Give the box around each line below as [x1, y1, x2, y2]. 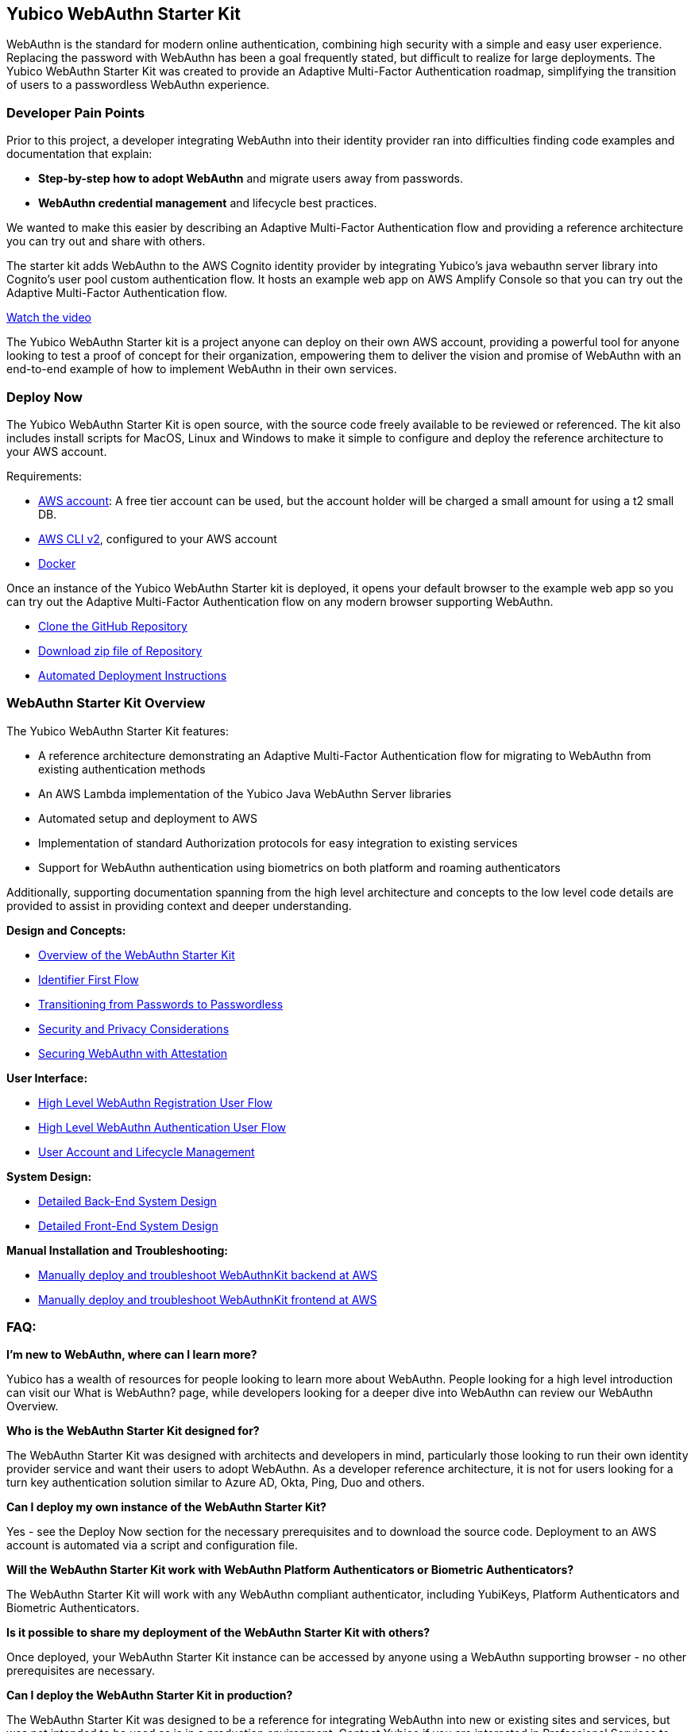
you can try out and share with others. [6, 234, 206, 249]
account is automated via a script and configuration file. [6, 1538, 298, 1553]
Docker [38, 556, 76, 570]
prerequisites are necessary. [6, 1664, 155, 1678]
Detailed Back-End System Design [38, 1194, 217, 1208]
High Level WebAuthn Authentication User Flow [38, 1120, 287, 1134]
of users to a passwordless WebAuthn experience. [6, 78, 270, 92]
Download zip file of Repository [38, 643, 203, 658]
